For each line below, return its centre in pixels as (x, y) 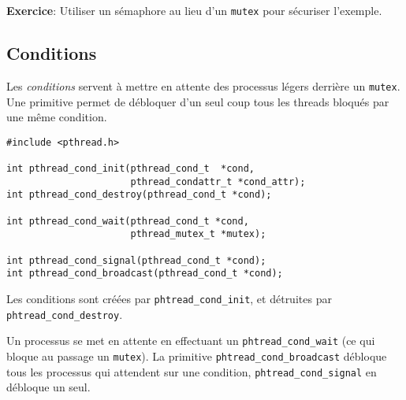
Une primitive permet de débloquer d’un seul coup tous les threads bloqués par (198, 101)
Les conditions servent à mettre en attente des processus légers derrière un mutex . (203, 85)
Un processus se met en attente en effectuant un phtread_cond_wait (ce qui (191, 341)
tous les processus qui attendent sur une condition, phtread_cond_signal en (192, 371)
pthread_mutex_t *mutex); (198, 234)
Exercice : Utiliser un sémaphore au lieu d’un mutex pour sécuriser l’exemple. (194, 10)
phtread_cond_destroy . (65, 314)
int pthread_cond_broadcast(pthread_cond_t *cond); (145, 274)
